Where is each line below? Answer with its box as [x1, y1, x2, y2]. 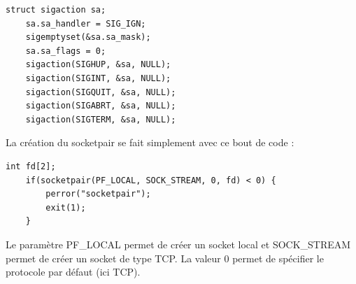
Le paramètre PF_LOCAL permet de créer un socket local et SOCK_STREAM [6, 236, 351, 251]
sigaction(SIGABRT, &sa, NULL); [25, 101, 176, 111]
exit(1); [45, 202, 86, 213]
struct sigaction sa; [6, 5, 106, 15]
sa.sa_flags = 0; [25, 45, 106, 56]
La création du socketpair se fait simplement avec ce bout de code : [6, 135, 294, 150]
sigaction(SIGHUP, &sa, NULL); [25, 59, 171, 70]
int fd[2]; [6, 161, 56, 171]
